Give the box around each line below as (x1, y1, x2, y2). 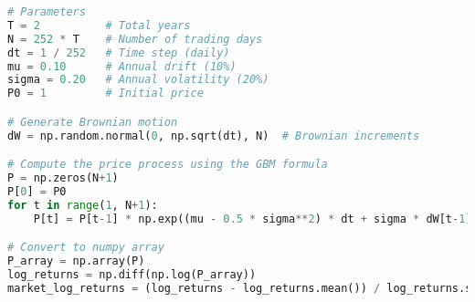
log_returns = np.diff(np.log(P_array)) (7, 267, 257, 281)
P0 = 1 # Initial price (7, 87, 204, 100)
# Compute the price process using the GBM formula (7, 158, 328, 172)
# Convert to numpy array (7, 241, 164, 255)
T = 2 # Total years (7, 18, 191, 32)
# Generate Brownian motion (7, 115, 178, 129)
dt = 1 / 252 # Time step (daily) (7, 46, 230, 59)
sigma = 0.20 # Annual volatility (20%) (7, 73, 269, 87)
